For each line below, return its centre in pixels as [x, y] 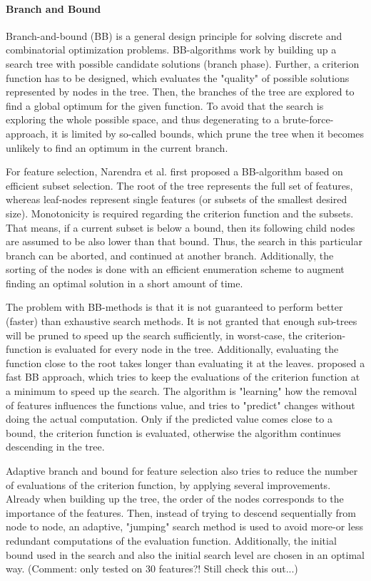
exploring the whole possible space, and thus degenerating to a [143, 119]
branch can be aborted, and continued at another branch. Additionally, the [170, 255]
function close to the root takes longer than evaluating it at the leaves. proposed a [185, 363]
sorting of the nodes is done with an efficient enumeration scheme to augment [175, 269]
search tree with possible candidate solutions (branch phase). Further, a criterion [183, 63]
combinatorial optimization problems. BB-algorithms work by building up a [171, 50]
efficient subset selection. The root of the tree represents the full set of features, [179, 185]
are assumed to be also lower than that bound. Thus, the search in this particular [184, 241]
